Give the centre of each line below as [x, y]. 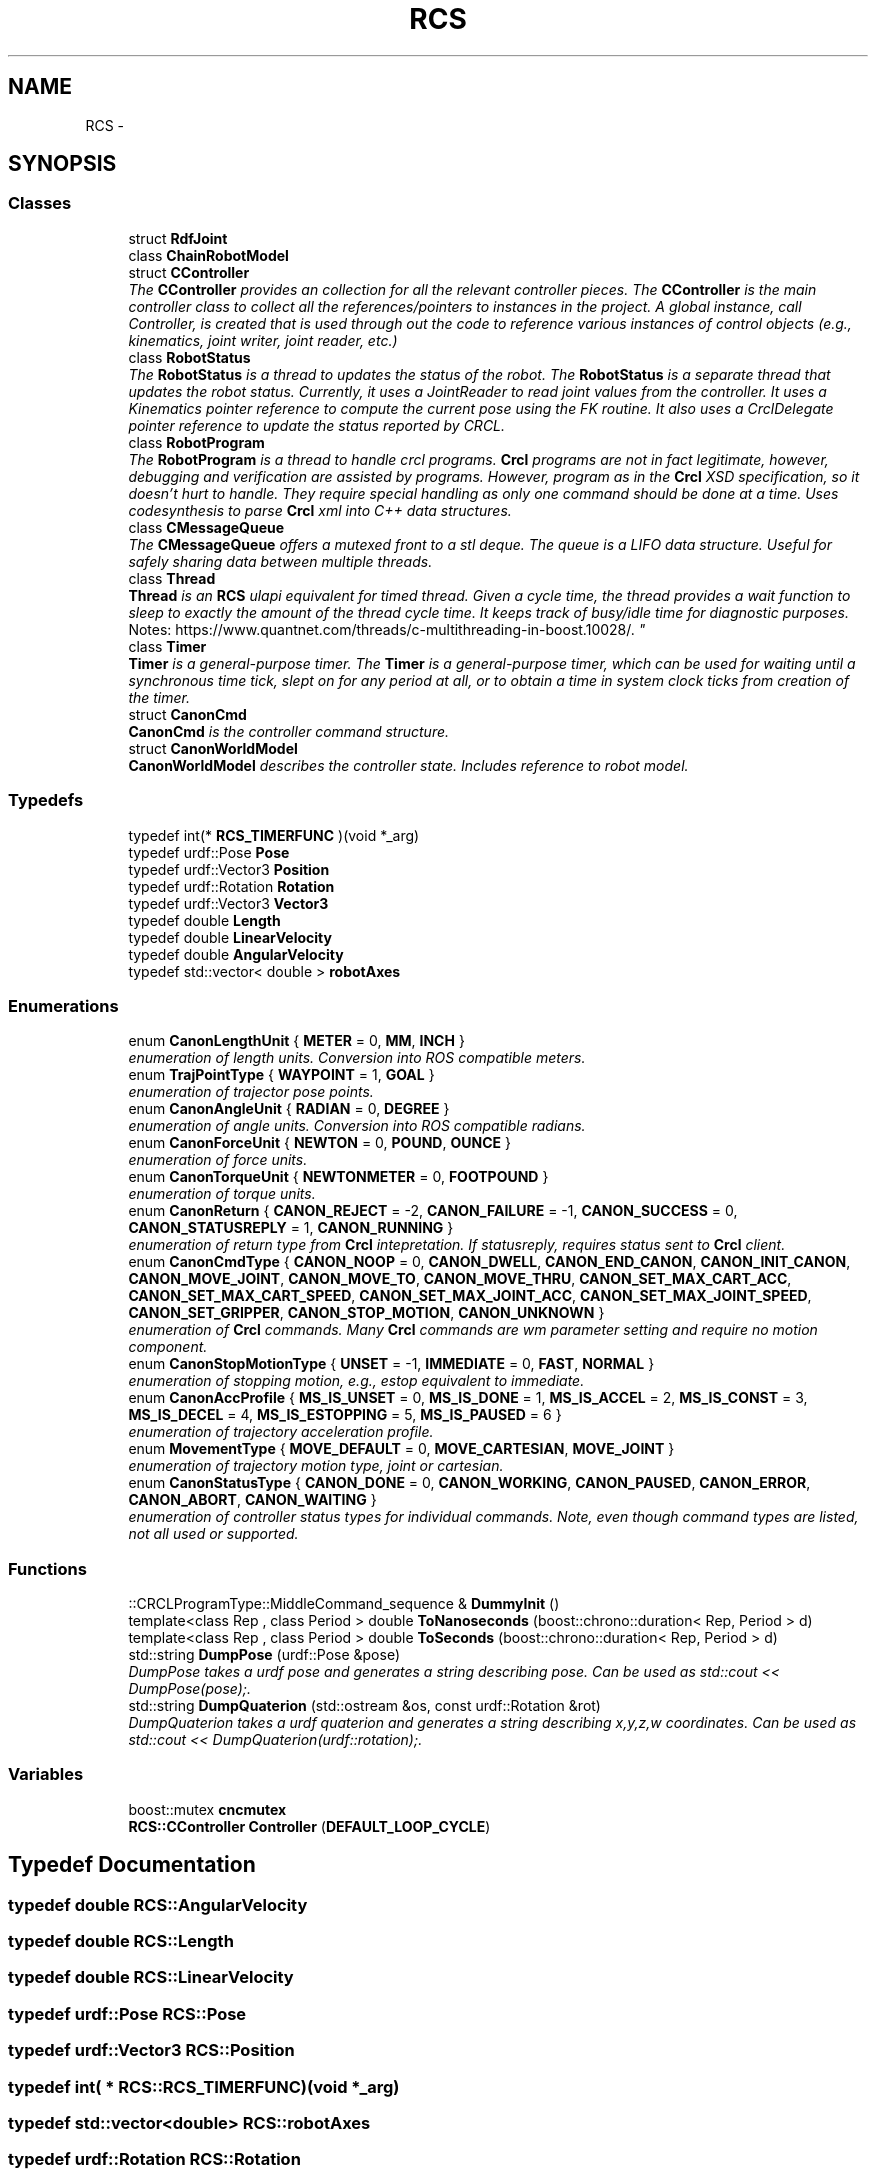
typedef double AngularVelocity [236, 954]
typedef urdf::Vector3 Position [229, 869]
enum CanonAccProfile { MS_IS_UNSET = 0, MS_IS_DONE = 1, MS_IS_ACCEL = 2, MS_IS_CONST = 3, [468, 1398]
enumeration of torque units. [222, 1194]
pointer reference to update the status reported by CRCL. [317, 425]
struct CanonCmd [187, 714]
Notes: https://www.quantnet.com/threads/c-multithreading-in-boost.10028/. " [387, 629]
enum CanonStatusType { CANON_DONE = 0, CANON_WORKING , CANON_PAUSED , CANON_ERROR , [469, 1483]
